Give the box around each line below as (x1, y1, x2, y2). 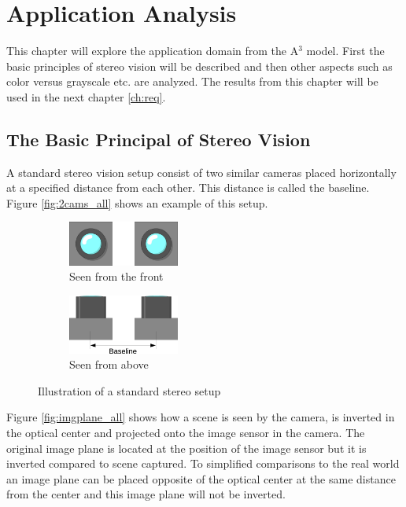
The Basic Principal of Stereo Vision (6, 127, 311, 151)
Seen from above (69, 356, 149, 373)
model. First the (306, 42, 385, 59)
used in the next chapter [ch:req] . (6, 88, 166, 105)
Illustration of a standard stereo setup (38, 382, 221, 399)
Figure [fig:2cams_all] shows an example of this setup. (6, 194, 268, 211)
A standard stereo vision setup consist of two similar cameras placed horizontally (6, 163, 397, 180)
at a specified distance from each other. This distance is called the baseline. (6, 179, 370, 196)
